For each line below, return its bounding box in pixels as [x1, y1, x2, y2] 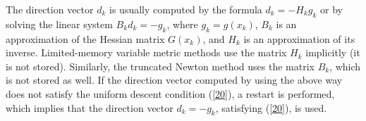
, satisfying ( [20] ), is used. [215, 100, 327, 115]
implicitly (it [305, 45, 360, 60]
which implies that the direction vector [6, 100, 173, 115]
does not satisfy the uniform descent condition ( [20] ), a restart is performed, [6, 86, 335, 101]
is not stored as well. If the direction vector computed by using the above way [6, 72, 343, 87]
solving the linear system [6, 16, 113, 31]
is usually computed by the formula [109, 2, 262, 16]
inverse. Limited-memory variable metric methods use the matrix [6, 45, 287, 60]
